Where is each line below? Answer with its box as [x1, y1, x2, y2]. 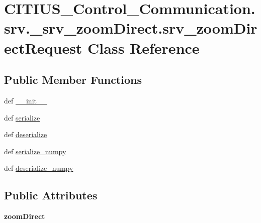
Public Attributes [4, 187, 98, 203]
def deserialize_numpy [4, 163, 73, 173]
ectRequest [4, 37, 82, 58]
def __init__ [4, 95, 47, 105]
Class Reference [88, 37, 200, 58]
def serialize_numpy [4, 146, 66, 156]
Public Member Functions [4, 72, 142, 87]
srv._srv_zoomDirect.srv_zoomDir [4, 18, 257, 38]
